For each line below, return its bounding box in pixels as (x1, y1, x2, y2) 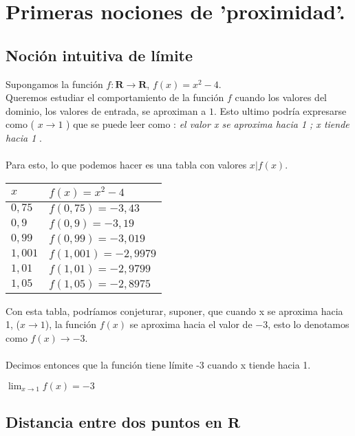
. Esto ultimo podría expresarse (213, 103, 347, 118)
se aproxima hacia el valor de (129, 317, 252, 331)
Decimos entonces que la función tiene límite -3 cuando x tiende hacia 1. (6, 357, 311, 371)
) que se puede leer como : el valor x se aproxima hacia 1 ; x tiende (66, 117, 349, 131)
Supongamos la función (6, 76, 103, 91)
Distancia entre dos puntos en (6, 411, 222, 432)
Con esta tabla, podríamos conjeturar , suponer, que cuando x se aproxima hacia (6, 303, 343, 318)
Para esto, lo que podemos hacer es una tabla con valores (6, 157, 247, 172)
